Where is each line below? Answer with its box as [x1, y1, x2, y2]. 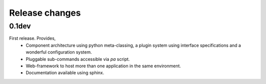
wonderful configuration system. [26, 49, 92, 55]
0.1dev [9, 22, 32, 30]
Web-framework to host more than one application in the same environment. [26, 63, 181, 69]
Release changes [9, 7, 81, 18]
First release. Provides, [9, 35, 56, 41]
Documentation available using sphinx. [26, 70, 104, 76]
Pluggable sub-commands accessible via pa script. [26, 56, 130, 62]
